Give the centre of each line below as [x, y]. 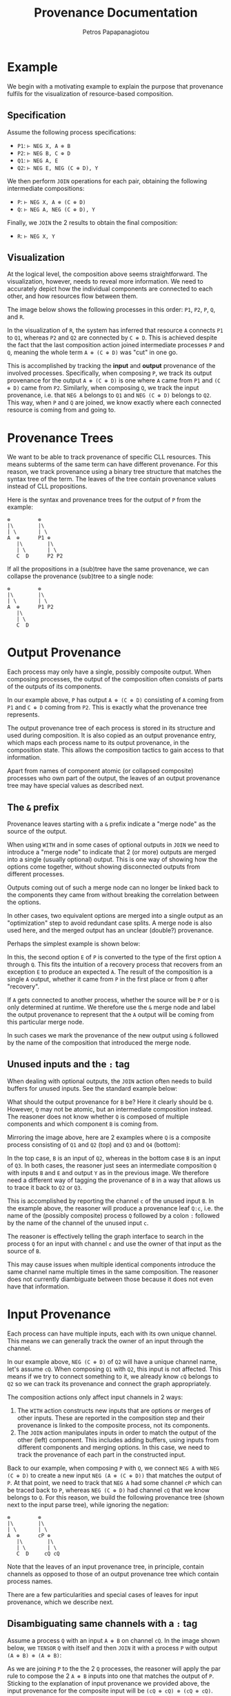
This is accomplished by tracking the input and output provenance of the [111, 366]
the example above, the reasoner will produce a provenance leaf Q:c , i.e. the [115, 1208]
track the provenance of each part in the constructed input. [101, 1455]
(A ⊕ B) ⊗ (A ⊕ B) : [34, 1655]
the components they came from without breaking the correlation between [113, 895]
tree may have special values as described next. [76, 786]
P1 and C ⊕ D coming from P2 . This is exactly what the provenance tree [107, 708]
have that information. [38, 1286]
